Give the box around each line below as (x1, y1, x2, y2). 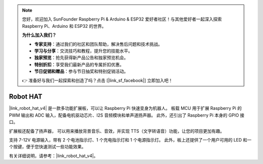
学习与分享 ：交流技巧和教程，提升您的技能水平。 (34, 48, 132, 54)
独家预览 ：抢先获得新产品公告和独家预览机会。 (34, 55, 129, 61)
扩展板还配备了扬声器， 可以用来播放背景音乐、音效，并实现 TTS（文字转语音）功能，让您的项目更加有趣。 (9, 128, 225, 134)
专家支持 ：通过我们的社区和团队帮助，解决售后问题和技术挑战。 (34, 41, 163, 47)
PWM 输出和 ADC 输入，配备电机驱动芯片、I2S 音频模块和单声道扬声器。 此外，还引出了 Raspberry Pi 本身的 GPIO (9, 112, 239, 118)
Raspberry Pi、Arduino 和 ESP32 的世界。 (22, 23, 107, 29)
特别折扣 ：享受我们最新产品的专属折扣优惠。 (34, 61, 124, 67)
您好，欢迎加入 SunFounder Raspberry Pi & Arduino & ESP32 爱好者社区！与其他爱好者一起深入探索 (22, 16, 222, 22)
